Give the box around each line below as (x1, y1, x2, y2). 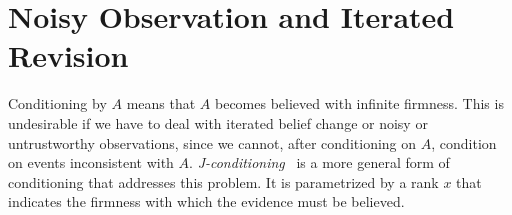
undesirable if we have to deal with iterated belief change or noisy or (8, 112, 428, 133)
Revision (8, 35, 129, 76)
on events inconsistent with (8, 152, 174, 173)
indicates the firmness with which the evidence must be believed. (8, 191, 405, 212)
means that (126, 93, 196, 114)
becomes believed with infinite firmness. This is (214, 93, 504, 114)
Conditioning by (8, 93, 107, 114)
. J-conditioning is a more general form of (189, 152, 450, 173)
